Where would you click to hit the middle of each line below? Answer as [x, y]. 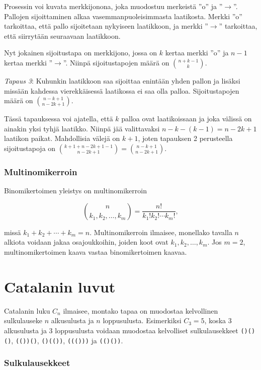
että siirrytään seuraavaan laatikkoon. [62, 35]
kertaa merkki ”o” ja [197, 53]
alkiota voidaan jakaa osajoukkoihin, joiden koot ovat [86, 242]
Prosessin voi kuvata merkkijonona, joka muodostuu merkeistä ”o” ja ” [113, 6]
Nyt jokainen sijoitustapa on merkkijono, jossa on [81, 53]
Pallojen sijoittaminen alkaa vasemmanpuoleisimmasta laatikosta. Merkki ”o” [123, 16]
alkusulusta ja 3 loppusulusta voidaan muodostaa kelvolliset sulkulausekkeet [121, 330]
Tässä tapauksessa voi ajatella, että [59, 119]
